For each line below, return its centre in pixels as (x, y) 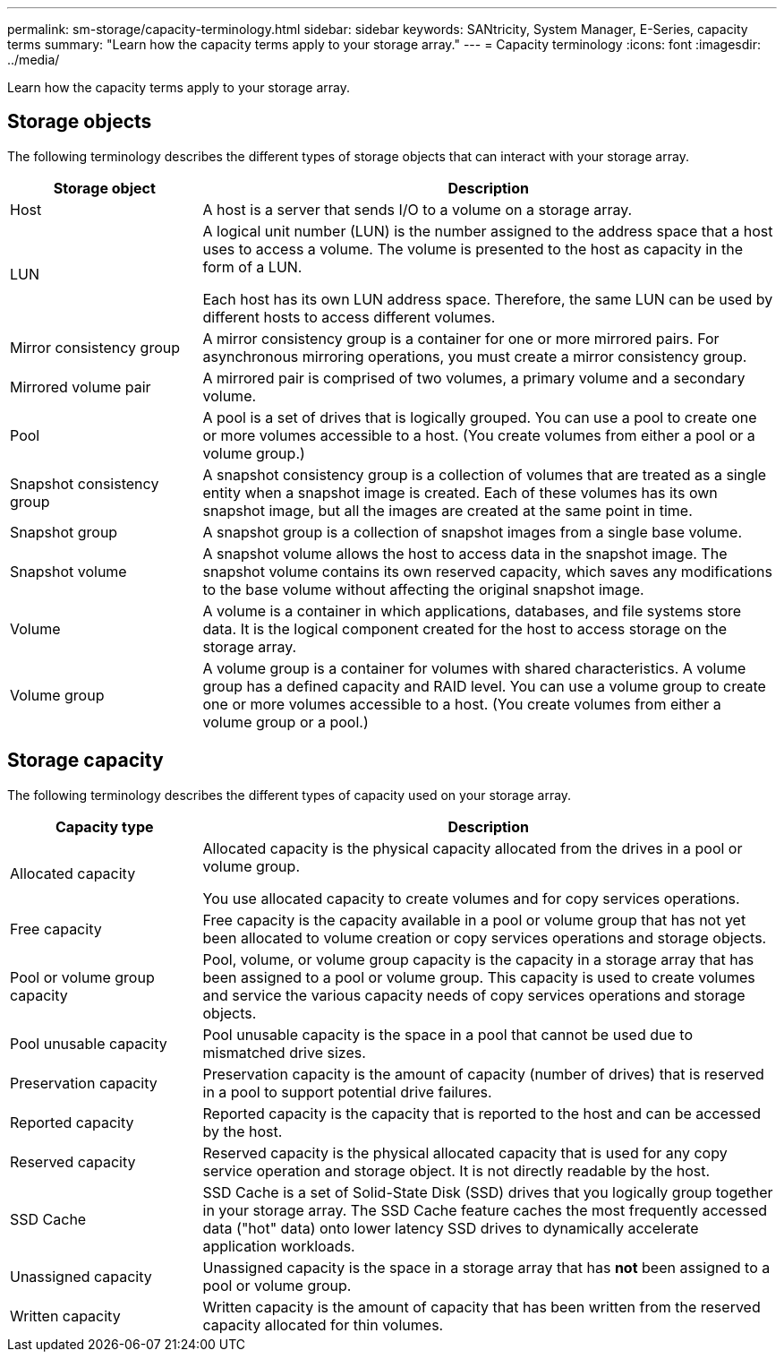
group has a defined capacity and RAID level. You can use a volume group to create (484, 686)
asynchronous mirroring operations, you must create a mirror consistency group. (475, 356)
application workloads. (279, 1246)
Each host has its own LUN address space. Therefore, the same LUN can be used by (488, 299)
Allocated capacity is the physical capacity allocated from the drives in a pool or (473, 848)
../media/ (34, 60)
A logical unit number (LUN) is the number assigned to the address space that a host (488, 231)
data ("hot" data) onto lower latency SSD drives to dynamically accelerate (451, 1228)
